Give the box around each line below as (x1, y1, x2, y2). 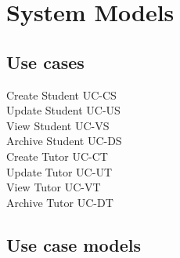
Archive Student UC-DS (6, 133, 122, 149)
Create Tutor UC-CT (6, 147, 108, 164)
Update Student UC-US (6, 102, 121, 118)
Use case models (6, 232, 141, 256)
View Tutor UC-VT (6, 179, 101, 195)
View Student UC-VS (6, 117, 110, 133)
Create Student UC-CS (6, 86, 117, 103)
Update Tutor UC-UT (6, 163, 112, 180)
